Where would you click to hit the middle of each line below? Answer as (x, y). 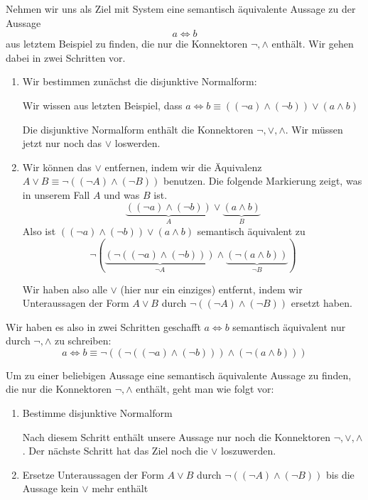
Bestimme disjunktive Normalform (97, 413)
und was (122, 194)
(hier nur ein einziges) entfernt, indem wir (211, 289)
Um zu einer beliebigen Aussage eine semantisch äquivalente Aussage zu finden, (179, 375)
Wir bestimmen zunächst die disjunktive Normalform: (140, 81)
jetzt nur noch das (62, 143)
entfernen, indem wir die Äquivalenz (183, 167)
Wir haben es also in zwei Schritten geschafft (103, 326)
